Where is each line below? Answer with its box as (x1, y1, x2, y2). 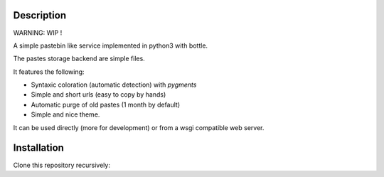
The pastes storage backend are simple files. (13, 54, 145, 63)
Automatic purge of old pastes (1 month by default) (31, 100, 181, 109)
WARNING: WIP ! (13, 28, 63, 37)
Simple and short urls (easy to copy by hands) (31, 90, 166, 99)
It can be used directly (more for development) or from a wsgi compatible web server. (13, 123, 265, 132)
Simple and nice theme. (31, 110, 100, 119)
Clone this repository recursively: (13, 161, 110, 169)
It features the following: (13, 68, 85, 76)
